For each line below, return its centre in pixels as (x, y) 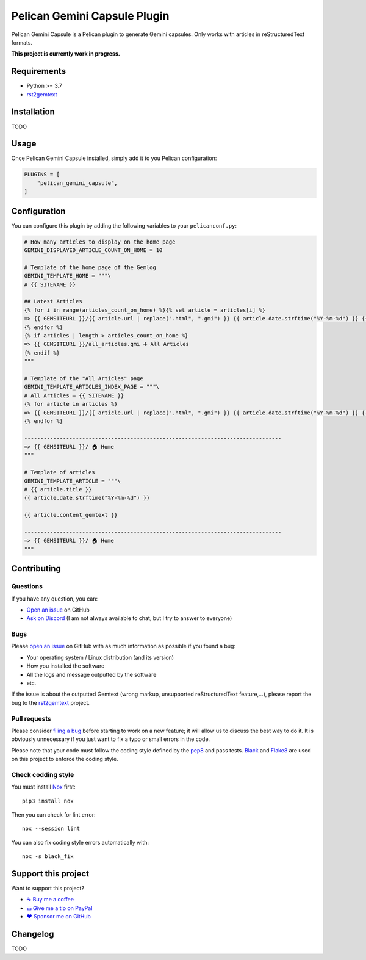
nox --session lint (51, 829)
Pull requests (31, 718)
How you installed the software (66, 666)
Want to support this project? (48, 889)
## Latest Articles (53, 301)
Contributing (36, 568)
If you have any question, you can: (54, 599)
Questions (27, 586)
